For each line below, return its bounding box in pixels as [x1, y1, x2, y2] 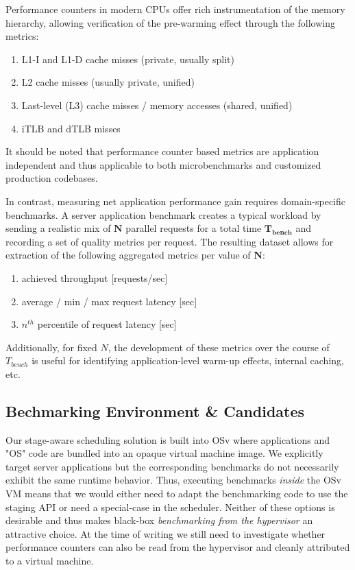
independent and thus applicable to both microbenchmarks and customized [5, 157, 321, 171]
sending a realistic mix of [5, 221, 111, 235]
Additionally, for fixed [5, 340, 97, 354]
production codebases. [5, 171, 98, 185]
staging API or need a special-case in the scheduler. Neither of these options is [5, 499, 335, 514]
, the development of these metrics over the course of [108, 340, 330, 354]
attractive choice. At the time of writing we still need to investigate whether [5, 526, 326, 541]
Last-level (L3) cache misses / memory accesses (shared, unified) [21, 97, 293, 112]
